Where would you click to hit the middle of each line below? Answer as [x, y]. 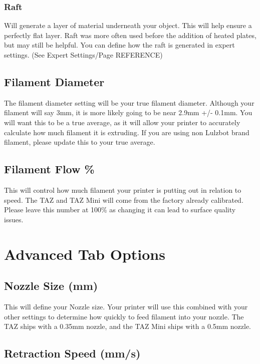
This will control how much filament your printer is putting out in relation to [123, 190]
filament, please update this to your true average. [80, 142]
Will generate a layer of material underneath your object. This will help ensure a [128, 25]
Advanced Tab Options [85, 254]
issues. [14, 219]
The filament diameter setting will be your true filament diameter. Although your [129, 102]
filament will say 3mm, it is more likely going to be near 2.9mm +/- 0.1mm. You [128, 112]
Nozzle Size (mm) [51, 286]
